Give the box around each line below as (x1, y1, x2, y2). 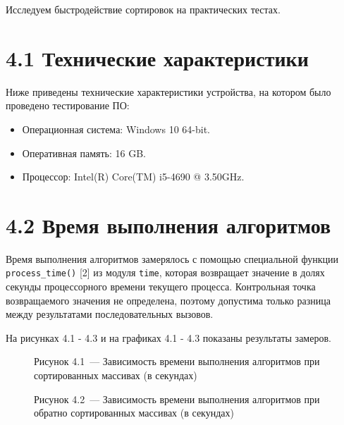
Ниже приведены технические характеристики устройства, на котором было (6, 84, 331, 99)
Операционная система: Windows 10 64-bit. (22, 121, 210, 136)
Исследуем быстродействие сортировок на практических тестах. (6, 2, 281, 16)
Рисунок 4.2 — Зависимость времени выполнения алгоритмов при (34, 391, 320, 406)
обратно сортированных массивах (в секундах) (34, 405, 234, 420)
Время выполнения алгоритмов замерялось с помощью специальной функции (6, 251, 338, 266)
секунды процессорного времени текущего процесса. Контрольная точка (6, 279, 316, 294)
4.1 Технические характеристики (6, 43, 309, 72)
